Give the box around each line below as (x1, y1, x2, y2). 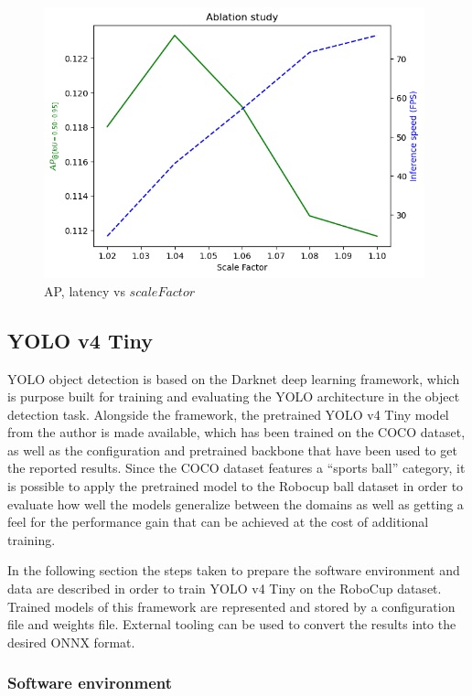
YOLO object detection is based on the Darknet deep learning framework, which (7, 369, 460, 388)
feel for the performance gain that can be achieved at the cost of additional (7, 512, 429, 531)
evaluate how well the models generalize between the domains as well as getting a (7, 494, 464, 513)
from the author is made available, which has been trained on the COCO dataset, (7, 423, 466, 442)
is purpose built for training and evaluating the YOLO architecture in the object (7, 387, 460, 406)
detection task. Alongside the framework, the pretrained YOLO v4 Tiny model (7, 404, 449, 423)
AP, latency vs (44, 281, 125, 300)
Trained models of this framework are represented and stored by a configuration (7, 596, 456, 616)
